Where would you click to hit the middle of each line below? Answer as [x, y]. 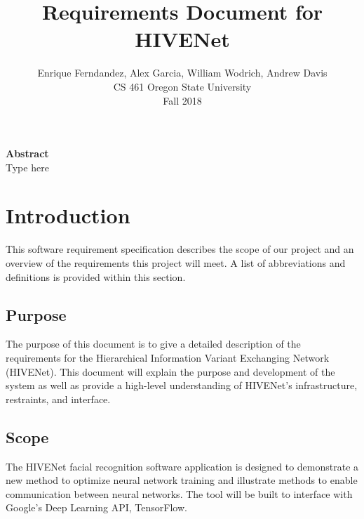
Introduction [68, 215]
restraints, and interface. [58, 399]
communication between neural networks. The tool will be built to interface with [179, 493]
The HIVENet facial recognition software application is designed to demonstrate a [182, 466]
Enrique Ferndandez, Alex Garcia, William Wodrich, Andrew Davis [182, 73]
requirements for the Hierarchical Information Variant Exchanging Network [168, 357]
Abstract [27, 153]
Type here [27, 167]
